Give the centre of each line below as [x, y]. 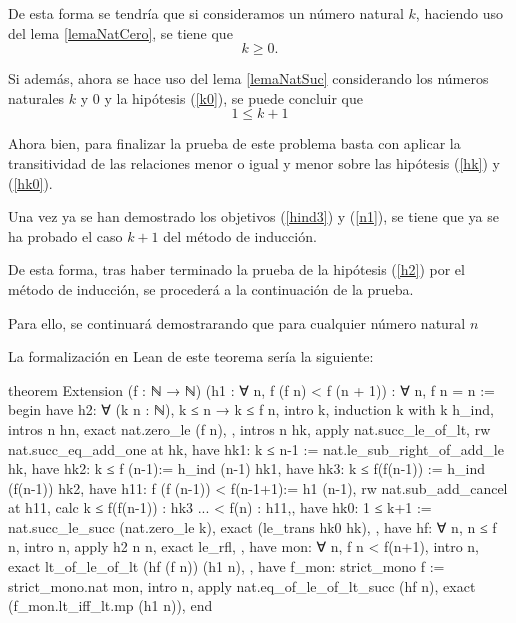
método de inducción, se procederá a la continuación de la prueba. [211, 288]
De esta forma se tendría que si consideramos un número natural [206, 13]
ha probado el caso [65, 235]
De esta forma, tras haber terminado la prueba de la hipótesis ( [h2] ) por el [236, 269]
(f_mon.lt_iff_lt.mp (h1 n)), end [110, 605]
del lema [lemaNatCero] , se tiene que [120, 32]
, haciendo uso [459, 13]
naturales [36, 97]
